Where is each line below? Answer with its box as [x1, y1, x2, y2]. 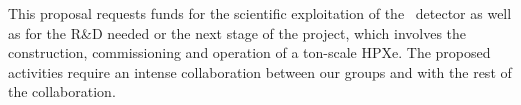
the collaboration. [8, 81, 116, 102]
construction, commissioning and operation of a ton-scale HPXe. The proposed [8, 42, 491, 63]
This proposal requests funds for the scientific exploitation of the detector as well [8, 3, 512, 23]
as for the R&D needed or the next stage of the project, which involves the [8, 22, 467, 43]
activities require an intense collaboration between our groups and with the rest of [8, 61, 512, 82]
